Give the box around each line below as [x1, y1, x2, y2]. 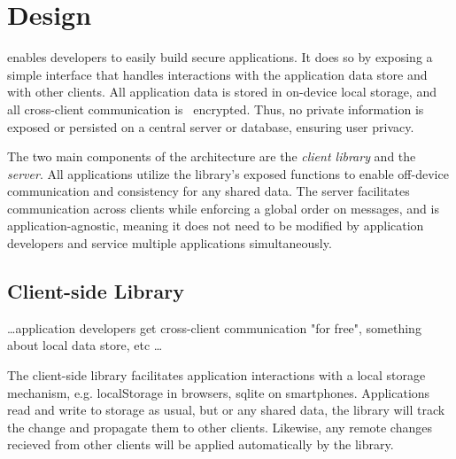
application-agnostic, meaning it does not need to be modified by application [7, 216, 424, 235]
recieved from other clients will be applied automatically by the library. [7, 435, 394, 454]
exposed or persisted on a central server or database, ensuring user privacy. [7, 117, 414, 136]
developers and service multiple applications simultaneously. [7, 234, 332, 253]
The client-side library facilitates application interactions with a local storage [7, 366, 426, 385]
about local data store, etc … [7, 336, 163, 354]
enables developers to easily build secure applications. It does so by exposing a [7, 48, 433, 66]
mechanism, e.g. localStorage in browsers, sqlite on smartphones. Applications [7, 383, 430, 401]
